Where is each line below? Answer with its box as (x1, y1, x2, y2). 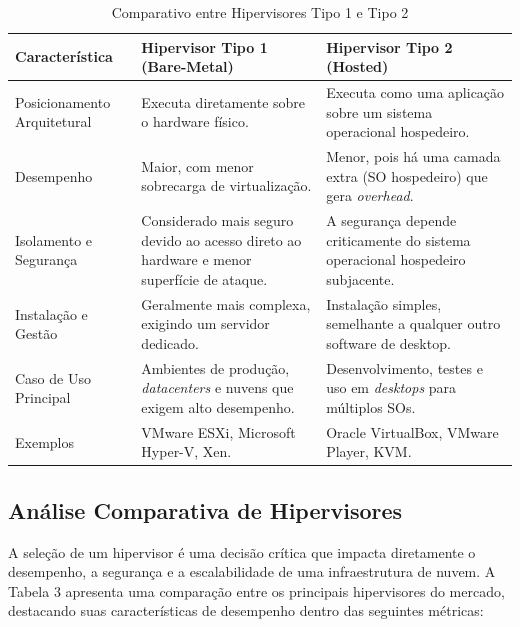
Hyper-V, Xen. (141, 441, 232, 462)
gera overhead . (326, 185, 414, 206)
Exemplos (15, 431, 74, 452)
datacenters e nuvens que (141, 377, 294, 398)
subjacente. (326, 268, 395, 289)
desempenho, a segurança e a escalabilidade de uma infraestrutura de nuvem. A (8, 561, 496, 582)
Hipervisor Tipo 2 (326, 36, 453, 57)
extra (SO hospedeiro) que (326, 165, 488, 186)
